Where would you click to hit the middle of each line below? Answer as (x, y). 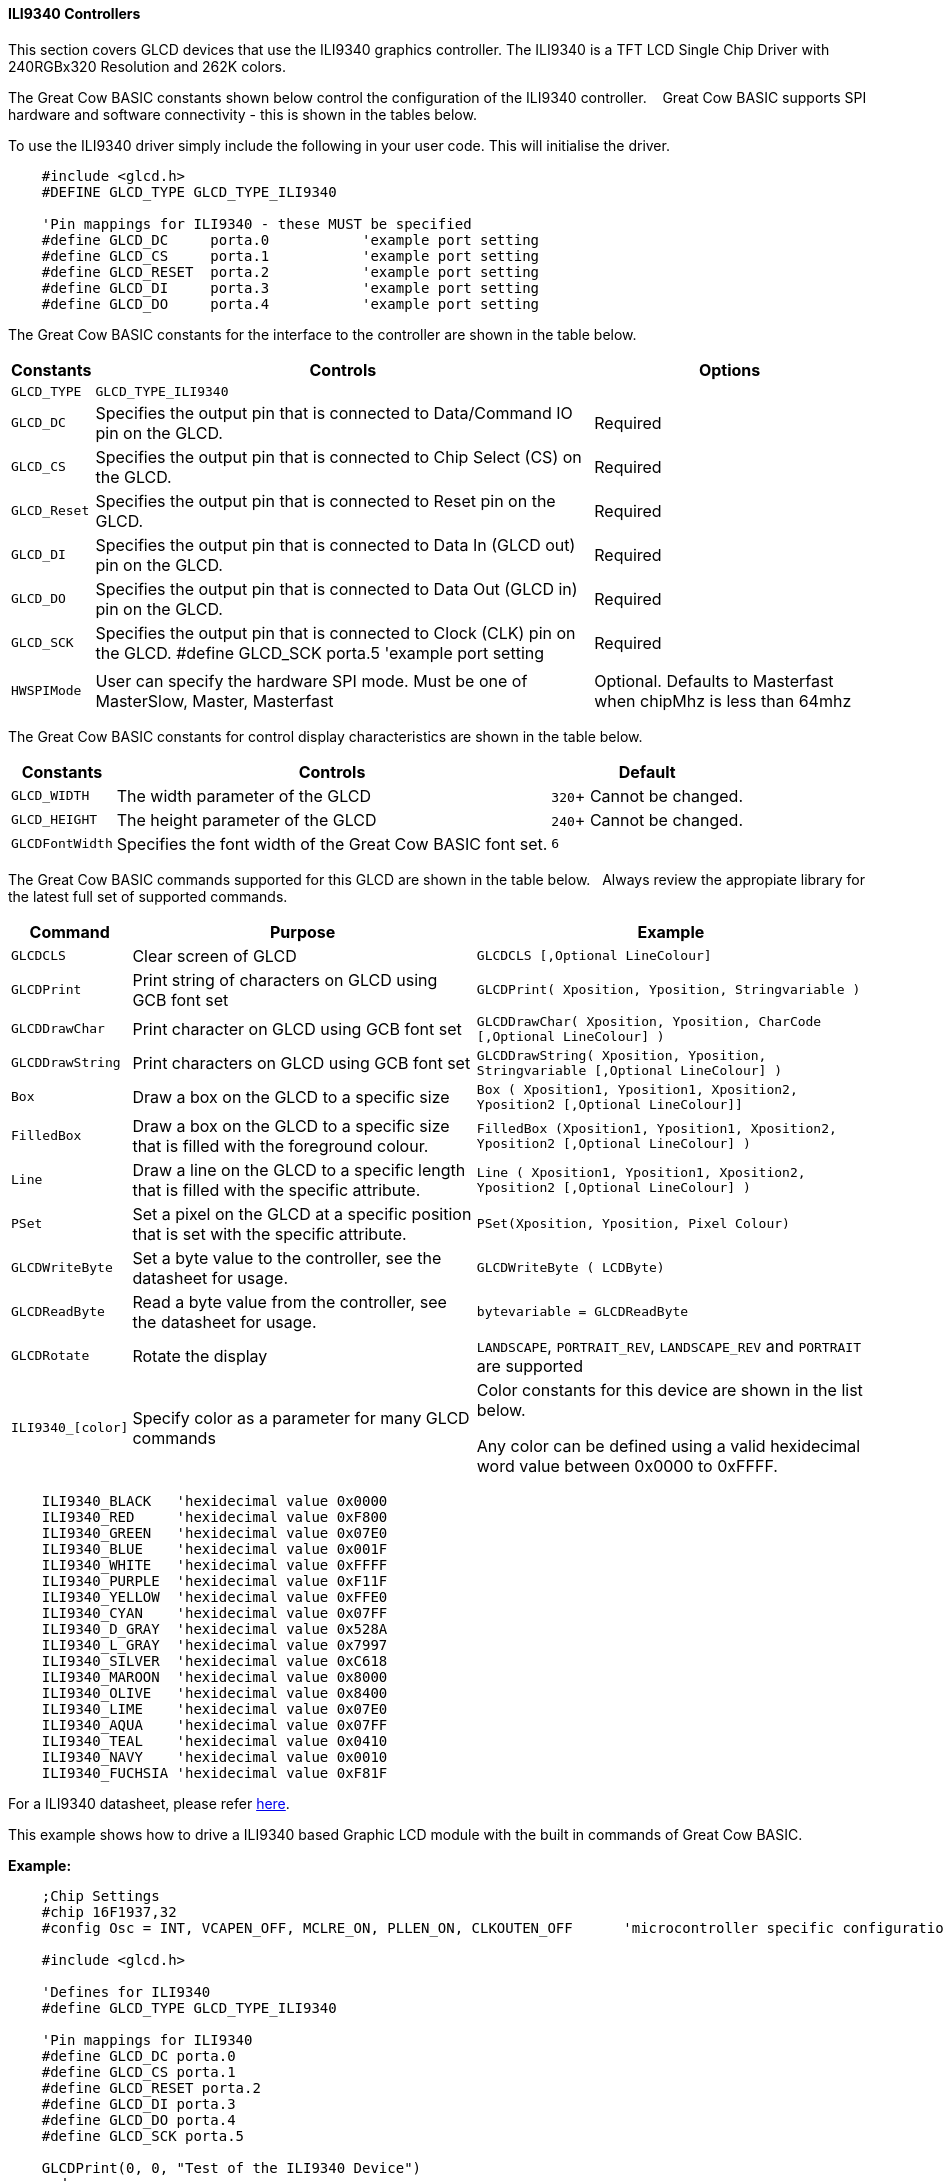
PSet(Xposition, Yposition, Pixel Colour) (633, 1224)
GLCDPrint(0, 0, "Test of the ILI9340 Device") (231, 2167)
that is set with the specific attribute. (269, 1233)
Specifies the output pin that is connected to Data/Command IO (334, 412)
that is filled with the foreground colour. (280, 1145)
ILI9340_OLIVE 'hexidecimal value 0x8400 (214, 1692)
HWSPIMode (46, 691)
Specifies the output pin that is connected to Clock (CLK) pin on (335, 632)
